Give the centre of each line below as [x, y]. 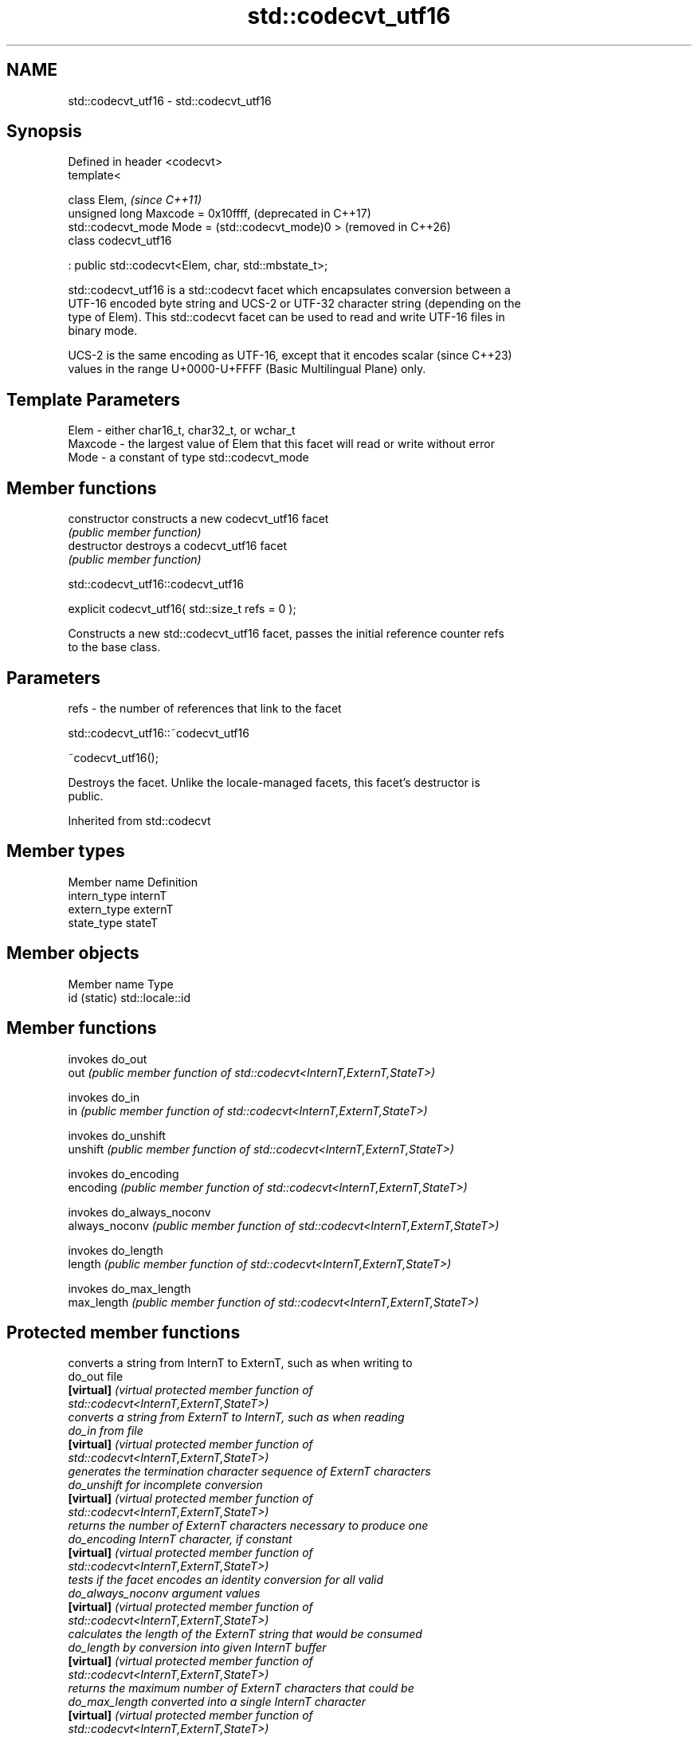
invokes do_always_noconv [139, 1212]
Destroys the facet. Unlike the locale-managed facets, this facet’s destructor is [274, 782]
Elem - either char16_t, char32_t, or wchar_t [182, 430]
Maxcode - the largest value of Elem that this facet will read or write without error [281, 444]
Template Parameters [94, 399]
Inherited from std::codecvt [139, 820]
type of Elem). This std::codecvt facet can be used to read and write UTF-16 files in [286, 317]
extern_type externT [121, 909]
